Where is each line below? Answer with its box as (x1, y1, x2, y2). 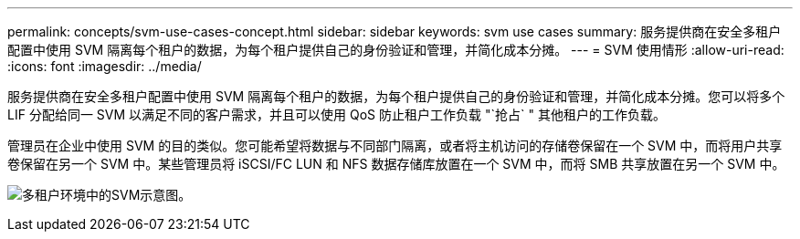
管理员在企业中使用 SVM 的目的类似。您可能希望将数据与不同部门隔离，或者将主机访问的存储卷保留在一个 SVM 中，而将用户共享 (7, 138, 783, 153)
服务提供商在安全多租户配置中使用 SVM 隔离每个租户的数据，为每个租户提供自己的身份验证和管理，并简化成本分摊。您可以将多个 (7, 88, 785, 104)
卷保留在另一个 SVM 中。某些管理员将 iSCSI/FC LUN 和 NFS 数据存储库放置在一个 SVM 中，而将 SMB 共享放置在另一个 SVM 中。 (7, 156, 785, 171)
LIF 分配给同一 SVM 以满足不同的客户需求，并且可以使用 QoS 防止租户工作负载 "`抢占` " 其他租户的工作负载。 (7, 107, 666, 122)
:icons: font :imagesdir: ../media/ (7, 58, 202, 74)
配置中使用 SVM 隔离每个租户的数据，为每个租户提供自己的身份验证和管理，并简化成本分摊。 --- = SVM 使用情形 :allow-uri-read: (7, 42, 784, 57)
